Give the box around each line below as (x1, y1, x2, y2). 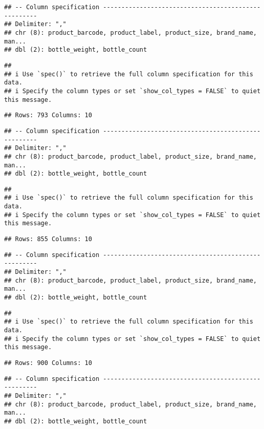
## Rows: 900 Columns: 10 (4, 359, 92, 367)
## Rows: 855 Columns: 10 (4, 235, 92, 243)
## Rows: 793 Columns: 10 (4, 112, 92, 119)
